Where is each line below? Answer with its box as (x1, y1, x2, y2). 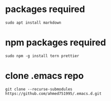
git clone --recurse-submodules (5, 86, 72, 91)
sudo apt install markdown (5, 20, 61, 25)
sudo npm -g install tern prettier (5, 53, 79, 58)
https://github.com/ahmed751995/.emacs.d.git (5, 91, 101, 96)
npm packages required (5, 37, 106, 48)
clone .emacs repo (5, 70, 84, 81)
